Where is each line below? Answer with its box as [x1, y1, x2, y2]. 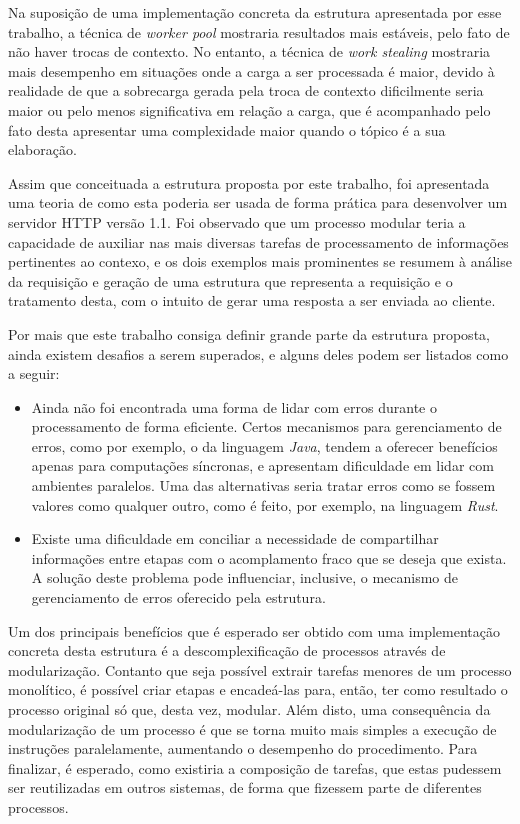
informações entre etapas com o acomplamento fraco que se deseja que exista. [31, 547, 507, 568]
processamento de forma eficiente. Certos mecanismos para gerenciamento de [31, 416, 502, 437]
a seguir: [8, 363, 60, 384]
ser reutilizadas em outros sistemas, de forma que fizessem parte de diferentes [8, 777, 482, 798]
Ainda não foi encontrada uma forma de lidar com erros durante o [31, 396, 437, 417]
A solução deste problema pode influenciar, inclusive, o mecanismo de [31, 567, 458, 588]
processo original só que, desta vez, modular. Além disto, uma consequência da [8, 699, 491, 719]
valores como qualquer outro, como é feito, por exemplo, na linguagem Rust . [31, 494, 499, 515]
